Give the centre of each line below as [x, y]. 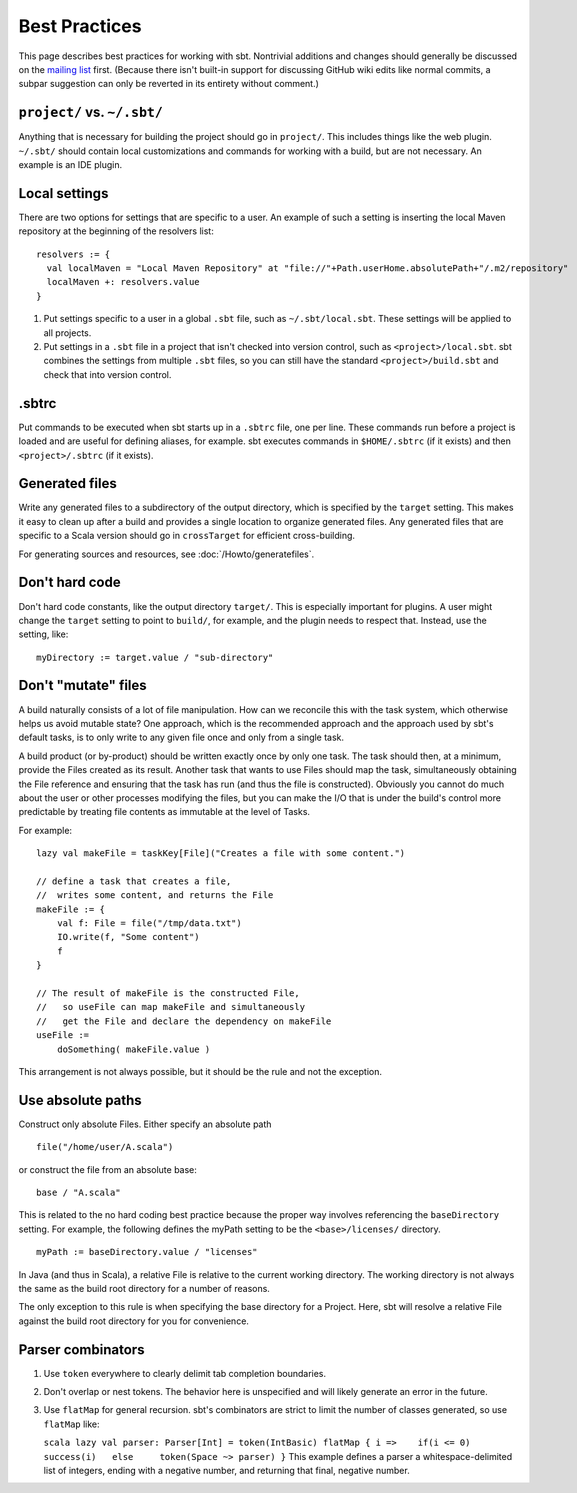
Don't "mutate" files [82, 685]
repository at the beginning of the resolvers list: [116, 231]
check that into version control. [107, 374]
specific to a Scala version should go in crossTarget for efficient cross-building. [186, 536]
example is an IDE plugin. [70, 165]
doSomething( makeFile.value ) [133, 1049]
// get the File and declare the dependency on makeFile [184, 1021]
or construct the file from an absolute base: [107, 1169]
